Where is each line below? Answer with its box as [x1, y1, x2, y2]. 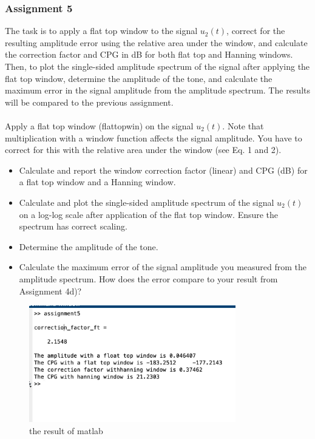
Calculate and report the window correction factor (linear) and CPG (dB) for [19, 163, 308, 176]
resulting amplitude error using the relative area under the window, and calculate [5, 36, 308, 49]
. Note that [222, 119, 264, 132]
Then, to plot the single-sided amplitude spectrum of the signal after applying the [5, 60, 310, 72]
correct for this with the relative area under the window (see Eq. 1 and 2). [5, 143, 282, 156]
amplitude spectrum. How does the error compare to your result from [19, 272, 278, 285]
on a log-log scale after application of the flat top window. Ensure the [19, 208, 279, 220]
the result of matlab [29, 424, 103, 437]
